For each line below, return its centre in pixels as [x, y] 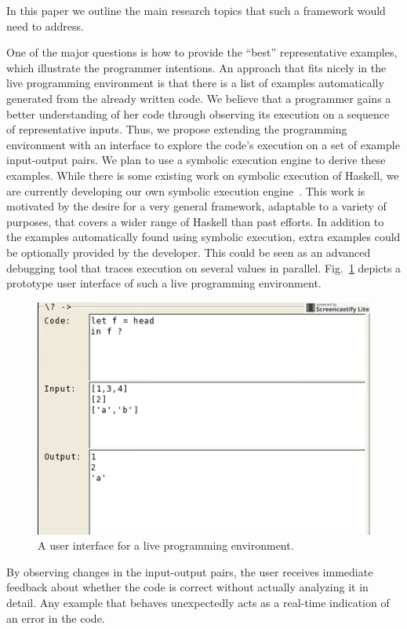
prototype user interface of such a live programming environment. [164, 283]
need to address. [45, 26]
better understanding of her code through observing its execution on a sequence [198, 113]
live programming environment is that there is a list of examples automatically [195, 83]
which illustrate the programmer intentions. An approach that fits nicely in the [196, 67]
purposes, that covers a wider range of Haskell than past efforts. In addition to [195, 221]
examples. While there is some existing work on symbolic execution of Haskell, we [203, 175]
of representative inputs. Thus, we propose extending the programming [177, 129]
